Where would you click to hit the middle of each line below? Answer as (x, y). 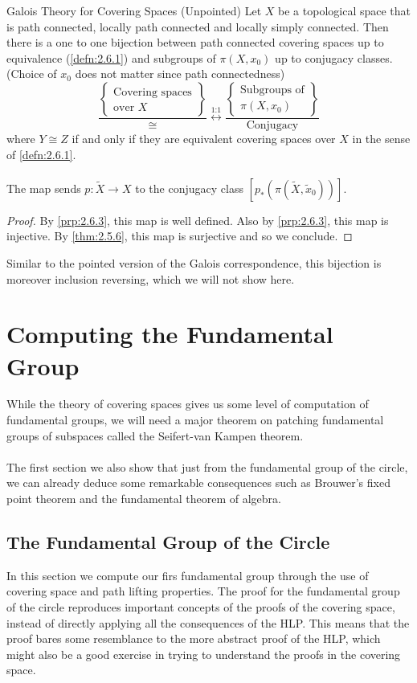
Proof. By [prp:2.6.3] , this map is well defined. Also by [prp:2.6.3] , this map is (198, 220)
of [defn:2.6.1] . (41, 154)
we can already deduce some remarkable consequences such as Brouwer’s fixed (198, 483)
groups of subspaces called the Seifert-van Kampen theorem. (155, 435)
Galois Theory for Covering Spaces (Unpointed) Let (134, 10)
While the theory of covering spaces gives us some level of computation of (188, 404)
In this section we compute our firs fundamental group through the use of (188, 575)
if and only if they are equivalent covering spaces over (204, 138)
